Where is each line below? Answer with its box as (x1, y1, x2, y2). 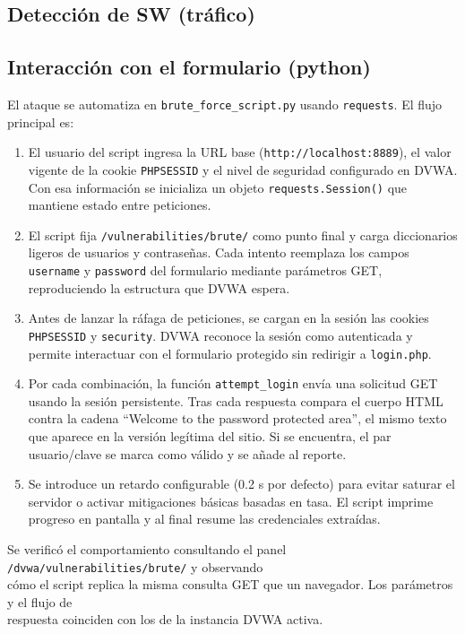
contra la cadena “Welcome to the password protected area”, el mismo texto (28, 409, 447, 428)
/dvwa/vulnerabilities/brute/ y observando (7, 557, 263, 576)
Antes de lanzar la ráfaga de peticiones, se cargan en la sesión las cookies (28, 308, 429, 327)
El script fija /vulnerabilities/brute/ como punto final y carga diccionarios (28, 225, 458, 244)
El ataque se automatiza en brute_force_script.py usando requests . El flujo (7, 94, 443, 113)
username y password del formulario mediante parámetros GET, (28, 261, 383, 280)
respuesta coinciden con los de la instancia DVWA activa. (7, 610, 323, 629)
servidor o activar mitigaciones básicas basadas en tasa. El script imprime (28, 491, 434, 510)
